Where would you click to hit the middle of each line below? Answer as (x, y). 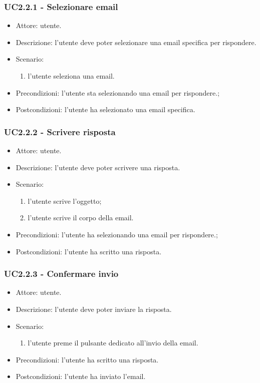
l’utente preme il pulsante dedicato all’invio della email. (113, 343)
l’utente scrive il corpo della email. (81, 218)
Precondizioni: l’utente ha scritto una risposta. (87, 359)
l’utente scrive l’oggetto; (65, 201)
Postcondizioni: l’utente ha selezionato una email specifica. (105, 109)
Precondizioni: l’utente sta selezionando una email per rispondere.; (118, 92)
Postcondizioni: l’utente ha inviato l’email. (81, 376)
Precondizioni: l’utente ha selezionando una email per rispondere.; (117, 234)
